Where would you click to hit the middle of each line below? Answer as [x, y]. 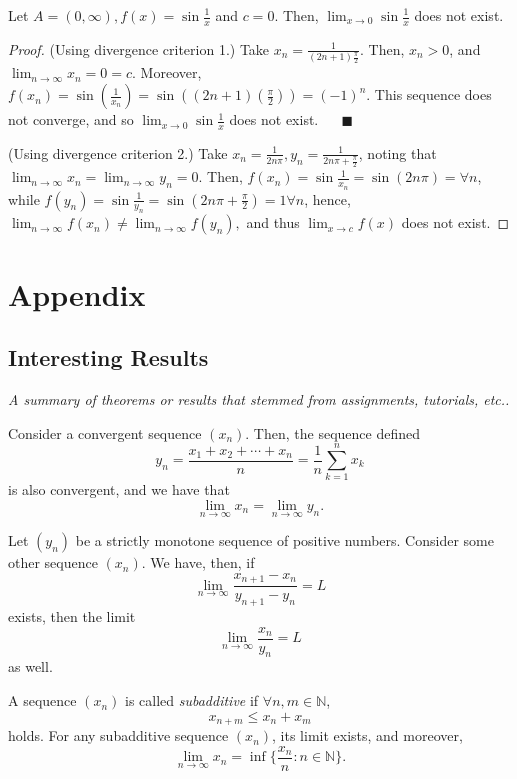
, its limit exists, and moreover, [367, 735]
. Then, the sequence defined [332, 432]
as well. [30, 666]
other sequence [53, 562]
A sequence [42, 700]
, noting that [397, 152]
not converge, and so [71, 119]
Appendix [77, 293]
